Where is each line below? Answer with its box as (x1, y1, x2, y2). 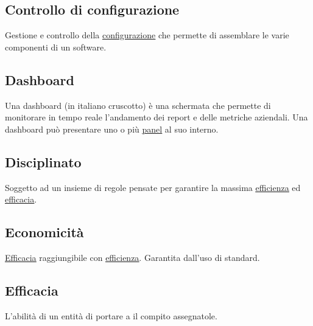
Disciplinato (5, 152, 82, 171)
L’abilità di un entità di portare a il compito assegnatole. (5, 309, 217, 322)
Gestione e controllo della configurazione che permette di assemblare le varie (5, 29, 289, 41)
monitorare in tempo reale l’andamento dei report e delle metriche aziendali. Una (5, 111, 308, 123)
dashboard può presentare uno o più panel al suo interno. (5, 122, 219, 135)
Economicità (5, 223, 84, 241)
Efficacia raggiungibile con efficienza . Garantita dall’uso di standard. (5, 251, 260, 263)
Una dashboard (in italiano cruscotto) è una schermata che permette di (5, 99, 271, 111)
